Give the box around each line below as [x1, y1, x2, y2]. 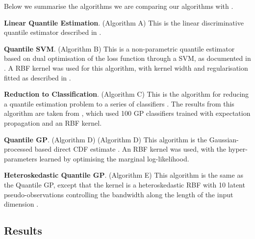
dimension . [4, 199, 39, 209]
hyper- [228, 144, 248, 154]
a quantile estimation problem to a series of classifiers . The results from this [4, 98, 234, 108]
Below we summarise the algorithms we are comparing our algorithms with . [4, 1, 233, 11]
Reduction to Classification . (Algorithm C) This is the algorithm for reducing [4, 89, 249, 99]
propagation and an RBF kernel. [4, 117, 102, 128]
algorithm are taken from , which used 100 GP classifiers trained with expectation [4, 108, 251, 118]
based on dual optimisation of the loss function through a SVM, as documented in [4, 53, 251, 63]
